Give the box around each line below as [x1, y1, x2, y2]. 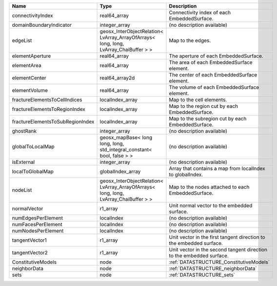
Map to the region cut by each [169, 103, 238, 109]
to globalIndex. [169, 171, 203, 178]
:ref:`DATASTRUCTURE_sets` [169, 271, 235, 278]
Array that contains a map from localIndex [169, 165, 265, 172]
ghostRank [12, 128, 37, 134]
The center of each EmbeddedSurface [169, 71, 257, 78]
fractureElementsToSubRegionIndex [12, 118, 95, 125]
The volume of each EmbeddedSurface [169, 84, 259, 90]
